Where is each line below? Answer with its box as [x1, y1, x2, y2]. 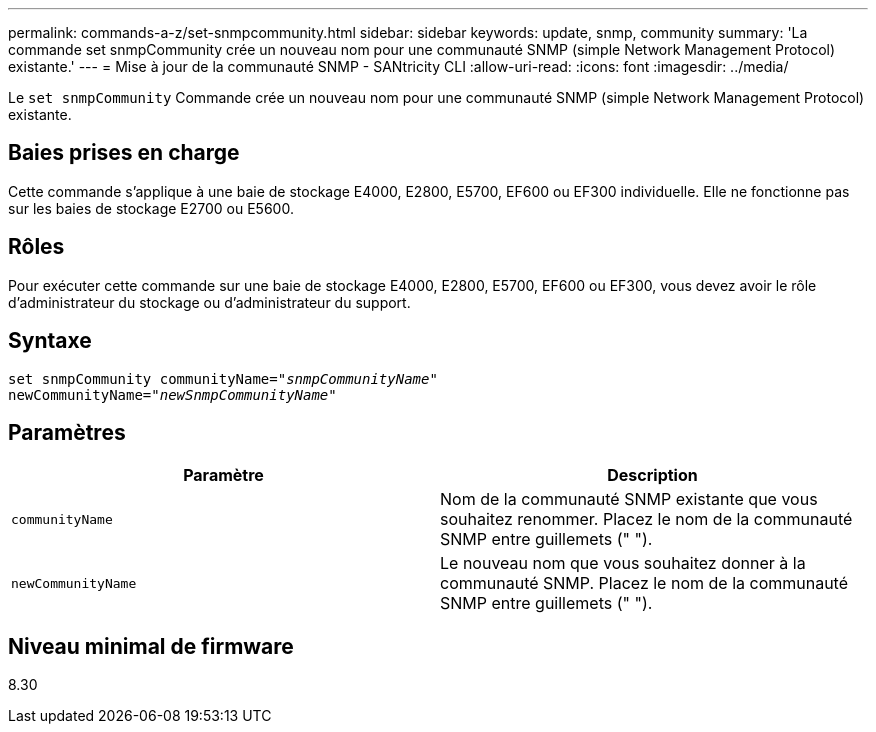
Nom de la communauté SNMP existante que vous [440, 489, 818, 510]
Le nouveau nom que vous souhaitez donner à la [440, 553, 806, 574]
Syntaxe [8, 328, 92, 354]
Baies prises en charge [8, 140, 240, 166]
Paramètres [8, 419, 126, 445]
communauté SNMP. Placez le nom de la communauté [440, 573, 849, 594]
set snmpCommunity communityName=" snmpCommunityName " [8, 370, 438, 387]
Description [607, 465, 698, 486]
